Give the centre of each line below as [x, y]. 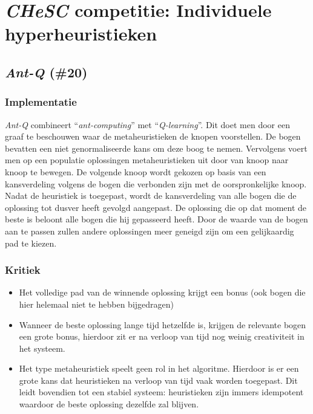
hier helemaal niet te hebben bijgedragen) [97, 304]
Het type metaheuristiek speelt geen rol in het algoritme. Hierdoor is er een [159, 368]
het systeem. [42, 348]
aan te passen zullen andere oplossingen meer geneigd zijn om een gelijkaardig [150, 231]
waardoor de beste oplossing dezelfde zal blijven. [109, 404]
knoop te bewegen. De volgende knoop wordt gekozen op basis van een [136, 171]
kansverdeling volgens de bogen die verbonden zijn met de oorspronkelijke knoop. [156, 183]
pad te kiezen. [31, 243]
